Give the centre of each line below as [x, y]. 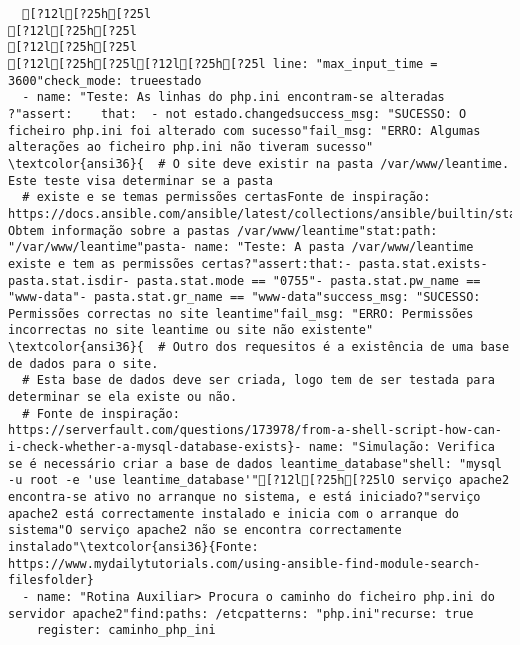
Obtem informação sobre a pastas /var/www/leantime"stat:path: [223, 230]
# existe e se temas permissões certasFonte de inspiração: [226, 197]
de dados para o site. [83, 363]
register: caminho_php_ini [126, 630]
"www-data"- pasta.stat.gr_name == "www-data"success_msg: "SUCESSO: [244, 297]
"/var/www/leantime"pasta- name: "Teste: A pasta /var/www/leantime [241, 247]
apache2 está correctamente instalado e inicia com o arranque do [234, 513]
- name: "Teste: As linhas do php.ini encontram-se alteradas [233, 97]
